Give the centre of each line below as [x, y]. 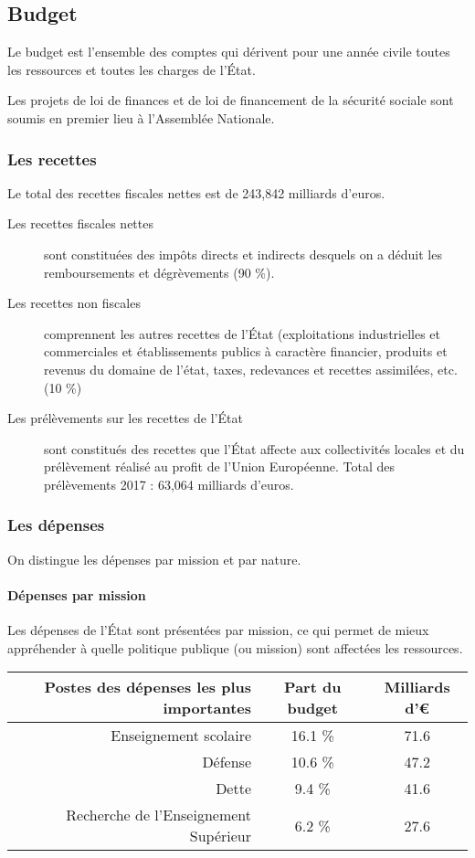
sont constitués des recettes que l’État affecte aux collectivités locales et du [254, 448]
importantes [207, 708]
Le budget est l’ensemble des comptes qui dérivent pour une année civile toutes [229, 52]
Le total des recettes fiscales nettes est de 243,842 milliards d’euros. [196, 192]
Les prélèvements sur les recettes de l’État [125, 418]
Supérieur [221, 836]
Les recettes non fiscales [74, 303]
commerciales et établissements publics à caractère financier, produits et [246, 351]
